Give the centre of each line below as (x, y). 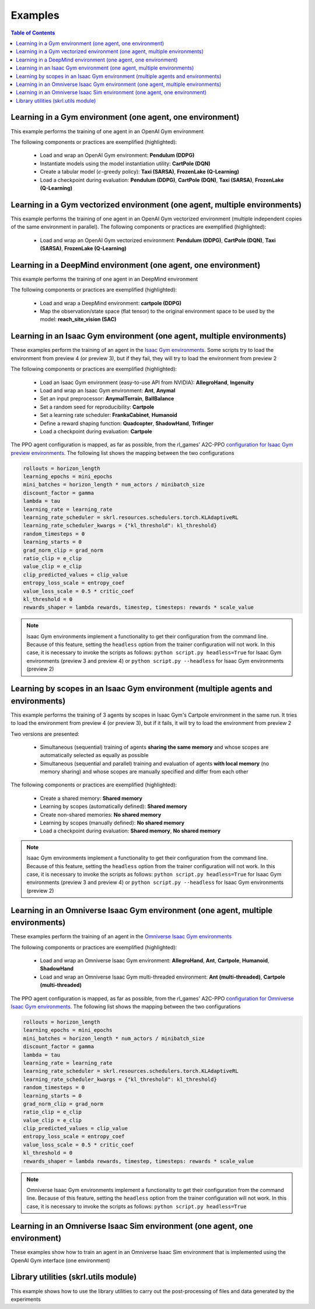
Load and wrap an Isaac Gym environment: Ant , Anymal (108, 390)
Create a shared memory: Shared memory (91, 798)
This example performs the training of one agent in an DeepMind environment (104, 279)
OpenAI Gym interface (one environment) (60, 1260)
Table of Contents (33, 33)
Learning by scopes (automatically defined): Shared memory (113, 806)
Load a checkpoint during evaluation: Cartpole (96, 431)
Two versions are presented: (45, 734)
